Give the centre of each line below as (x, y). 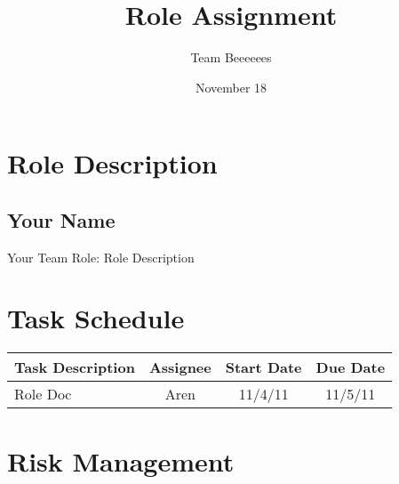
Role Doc (43, 394)
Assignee (180, 367)
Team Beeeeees (231, 57)
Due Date (351, 367)
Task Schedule (96, 318)
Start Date (263, 367)
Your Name (61, 219)
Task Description (75, 367)
